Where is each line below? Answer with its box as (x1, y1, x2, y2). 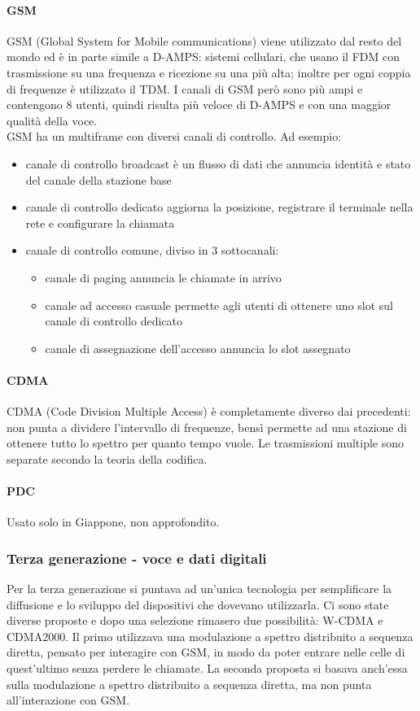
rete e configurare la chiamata (25, 214, 175, 231)
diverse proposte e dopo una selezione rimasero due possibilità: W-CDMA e (7, 612, 383, 629)
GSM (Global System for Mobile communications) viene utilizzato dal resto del (7, 32, 402, 49)
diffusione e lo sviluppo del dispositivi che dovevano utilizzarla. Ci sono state (7, 595, 389, 613)
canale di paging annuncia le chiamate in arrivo (45, 268, 282, 286)
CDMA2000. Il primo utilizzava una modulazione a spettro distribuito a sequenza (7, 627, 413, 644)
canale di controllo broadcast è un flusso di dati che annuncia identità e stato (25, 155, 411, 172)
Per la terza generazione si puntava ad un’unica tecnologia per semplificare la (7, 580, 392, 597)
